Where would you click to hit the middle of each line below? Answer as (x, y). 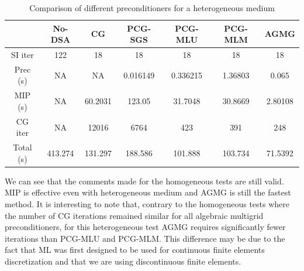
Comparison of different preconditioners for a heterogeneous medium (152, 8)
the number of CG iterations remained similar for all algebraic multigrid (134, 215)
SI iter (23, 55)
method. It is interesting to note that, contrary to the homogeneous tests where (147, 204)
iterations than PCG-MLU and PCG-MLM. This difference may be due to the (145, 238)
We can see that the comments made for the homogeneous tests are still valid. (144, 181)
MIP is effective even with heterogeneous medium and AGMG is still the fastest (148, 192)
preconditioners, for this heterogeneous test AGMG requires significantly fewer (145, 227)
